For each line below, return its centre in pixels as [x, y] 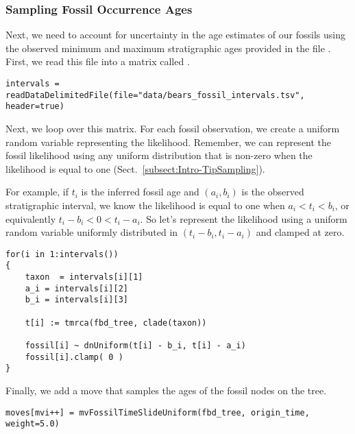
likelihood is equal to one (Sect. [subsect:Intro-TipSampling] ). [135, 168]
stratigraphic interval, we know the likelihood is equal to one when [145, 205]
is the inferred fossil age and [140, 192]
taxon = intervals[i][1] [84, 277]
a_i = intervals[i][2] [76, 288]
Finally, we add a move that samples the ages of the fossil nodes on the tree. [166, 390]
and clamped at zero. [300, 232]
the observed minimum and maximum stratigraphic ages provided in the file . [168, 48]
